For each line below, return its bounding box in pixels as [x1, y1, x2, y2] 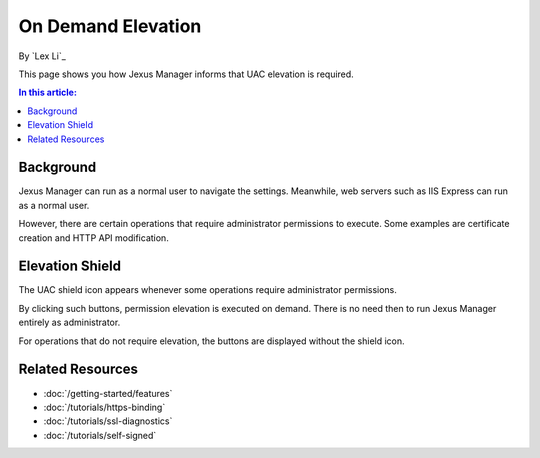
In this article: [18, 86, 77, 99]
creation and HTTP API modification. [18, 231, 169, 244]
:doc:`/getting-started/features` [43, 387, 173, 399]
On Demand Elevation [18, 15, 202, 37]
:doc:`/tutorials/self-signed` [43, 429, 157, 441]
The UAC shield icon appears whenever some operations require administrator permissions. [18, 284, 397, 296]
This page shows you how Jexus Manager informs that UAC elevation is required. [18, 68, 354, 80]
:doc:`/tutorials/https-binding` [43, 401, 166, 413]
